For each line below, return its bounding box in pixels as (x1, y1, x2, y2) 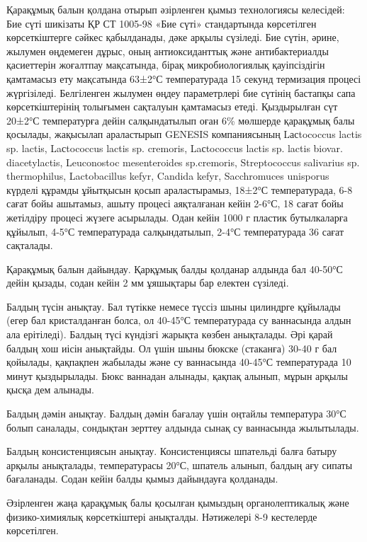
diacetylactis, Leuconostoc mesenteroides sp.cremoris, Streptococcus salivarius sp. (6, 154, 360, 169)
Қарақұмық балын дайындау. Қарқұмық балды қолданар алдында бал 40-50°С (6, 261, 343, 276)
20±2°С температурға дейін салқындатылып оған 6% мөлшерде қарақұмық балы (6, 113, 355, 127)
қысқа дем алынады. (6, 382, 94, 397)
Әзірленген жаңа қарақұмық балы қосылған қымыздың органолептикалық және (6, 495, 349, 509)
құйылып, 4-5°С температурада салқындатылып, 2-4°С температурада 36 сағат (6, 224, 344, 238)
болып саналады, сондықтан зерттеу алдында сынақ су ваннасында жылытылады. (6, 420, 359, 434)
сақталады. (6, 238, 53, 253)
